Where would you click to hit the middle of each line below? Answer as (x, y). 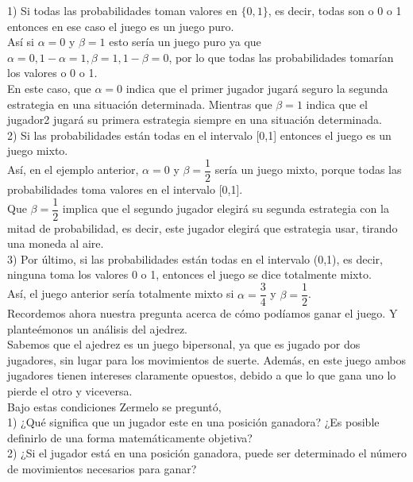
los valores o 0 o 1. (52, 73)
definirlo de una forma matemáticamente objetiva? (130, 437)
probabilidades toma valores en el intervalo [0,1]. (125, 189)
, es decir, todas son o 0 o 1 (335, 10)
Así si (21, 42)
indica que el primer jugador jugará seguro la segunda (257, 88)
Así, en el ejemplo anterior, (73, 170)
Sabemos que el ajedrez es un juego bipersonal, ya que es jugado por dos (184, 344)
